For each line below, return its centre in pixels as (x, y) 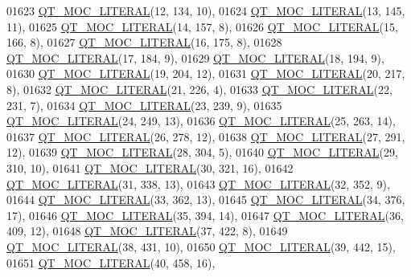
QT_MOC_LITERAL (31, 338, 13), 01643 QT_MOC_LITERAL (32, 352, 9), (198, 183)
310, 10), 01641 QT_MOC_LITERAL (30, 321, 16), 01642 (150, 167)
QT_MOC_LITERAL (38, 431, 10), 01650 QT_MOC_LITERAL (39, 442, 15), (201, 246)
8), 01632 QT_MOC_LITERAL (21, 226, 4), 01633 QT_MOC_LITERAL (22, (199, 89)
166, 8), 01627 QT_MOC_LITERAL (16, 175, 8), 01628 (144, 42)
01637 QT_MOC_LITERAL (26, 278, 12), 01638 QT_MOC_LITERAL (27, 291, (206, 136)
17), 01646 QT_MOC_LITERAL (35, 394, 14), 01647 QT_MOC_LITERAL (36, (205, 215)
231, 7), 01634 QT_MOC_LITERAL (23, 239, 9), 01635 (144, 105)
